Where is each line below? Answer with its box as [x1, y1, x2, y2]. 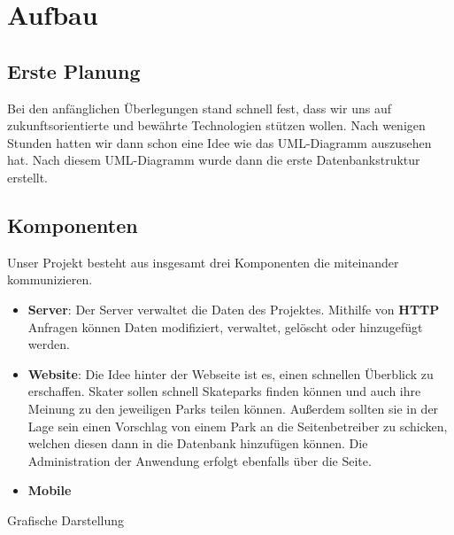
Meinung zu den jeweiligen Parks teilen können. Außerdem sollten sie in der [27, 399, 439, 417]
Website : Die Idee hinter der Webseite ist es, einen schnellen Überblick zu [27, 364, 434, 383]
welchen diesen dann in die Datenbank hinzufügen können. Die [27, 434, 368, 453]
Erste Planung [7, 57, 141, 84]
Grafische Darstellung [7, 510, 124, 529]
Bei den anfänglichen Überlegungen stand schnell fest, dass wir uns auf [7, 98, 391, 117]
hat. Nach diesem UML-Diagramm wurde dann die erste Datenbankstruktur [7, 151, 420, 169]
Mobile [27, 481, 72, 500]
